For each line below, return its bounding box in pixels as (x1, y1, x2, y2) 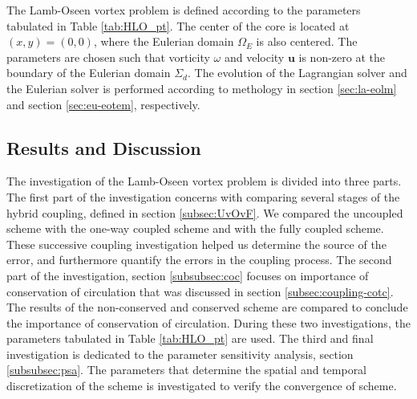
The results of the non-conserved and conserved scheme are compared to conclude (6, 299, 408, 316)
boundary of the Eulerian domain (6, 64, 171, 81)
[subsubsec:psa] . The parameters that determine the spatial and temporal (6, 361, 367, 378)
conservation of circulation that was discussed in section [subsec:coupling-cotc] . (6, 283, 394, 299)
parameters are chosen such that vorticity (6, 48, 210, 65)
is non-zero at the (298, 48, 385, 65)
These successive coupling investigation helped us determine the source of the (6, 235, 387, 252)
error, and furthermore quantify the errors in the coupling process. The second (6, 251, 392, 268)
